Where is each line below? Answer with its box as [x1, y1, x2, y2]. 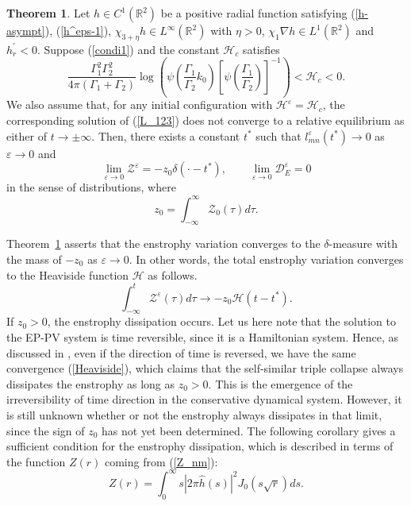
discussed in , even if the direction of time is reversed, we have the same [6, 344, 356, 361]
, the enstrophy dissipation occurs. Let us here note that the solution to [47, 313, 396, 330]
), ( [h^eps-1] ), [44, 22, 112, 38]
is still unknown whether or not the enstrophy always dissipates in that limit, [6, 406, 382, 423]
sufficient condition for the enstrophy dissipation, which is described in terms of [6, 438, 394, 454]
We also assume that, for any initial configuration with [6, 96, 273, 113]
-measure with [328, 235, 398, 252]
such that [255, 127, 302, 144]
